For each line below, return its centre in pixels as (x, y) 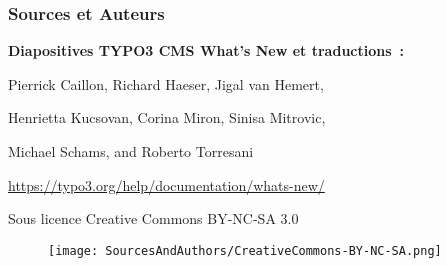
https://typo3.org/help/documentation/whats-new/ (166, 184)
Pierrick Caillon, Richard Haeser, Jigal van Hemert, (166, 83)
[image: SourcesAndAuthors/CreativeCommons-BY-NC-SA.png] (245, 250)
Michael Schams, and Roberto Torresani (131, 151)
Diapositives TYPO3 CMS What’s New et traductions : (206, 50)
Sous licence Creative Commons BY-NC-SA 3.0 (153, 218)
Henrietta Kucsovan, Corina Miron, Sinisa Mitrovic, (167, 117)
